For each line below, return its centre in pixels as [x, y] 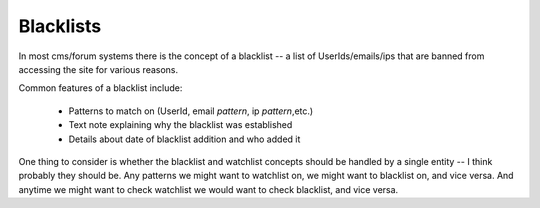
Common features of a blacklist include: [100, 88]
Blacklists [60, 26]
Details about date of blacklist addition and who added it [184, 139]
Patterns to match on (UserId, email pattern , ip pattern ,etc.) [191, 111]
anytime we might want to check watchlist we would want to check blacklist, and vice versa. [208, 189]
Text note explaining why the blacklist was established [180, 125]
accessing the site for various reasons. [98, 69]
